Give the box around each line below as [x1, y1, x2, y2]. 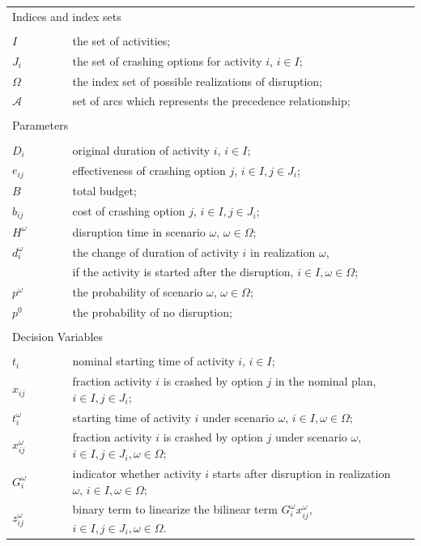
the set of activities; [72, 32, 171, 49]
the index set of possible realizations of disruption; [72, 72, 323, 89]
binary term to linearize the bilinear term [72, 501, 278, 518]
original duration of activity [72, 141, 210, 158]
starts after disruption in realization [212, 464, 391, 481]
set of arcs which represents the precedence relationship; [72, 92, 351, 109]
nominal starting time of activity [72, 352, 235, 369]
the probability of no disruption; [72, 304, 232, 321]
